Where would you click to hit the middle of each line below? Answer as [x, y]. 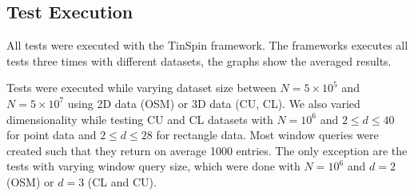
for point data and [52, 135]
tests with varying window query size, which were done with [153, 166]
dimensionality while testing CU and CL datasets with [140, 119]
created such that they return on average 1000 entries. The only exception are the [207, 150]
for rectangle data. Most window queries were [267, 135]
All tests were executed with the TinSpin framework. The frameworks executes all [207, 45]
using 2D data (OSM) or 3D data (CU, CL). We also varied [214, 103]
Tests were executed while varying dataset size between [141, 88]
